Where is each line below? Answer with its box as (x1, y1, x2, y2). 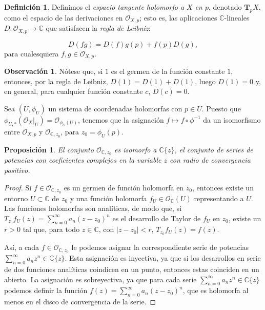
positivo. (4, 165, 30, 176)
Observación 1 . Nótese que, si (4, 66, 103, 76)
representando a (194, 192, 244, 203)
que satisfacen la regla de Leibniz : (46, 23, 151, 33)
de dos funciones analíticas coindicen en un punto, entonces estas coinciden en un (4, 264, 259, 274)
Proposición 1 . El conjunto (4, 144, 94, 154)
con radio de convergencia (170, 154, 251, 165)
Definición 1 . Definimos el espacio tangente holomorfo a (4, 2, 185, 12)
